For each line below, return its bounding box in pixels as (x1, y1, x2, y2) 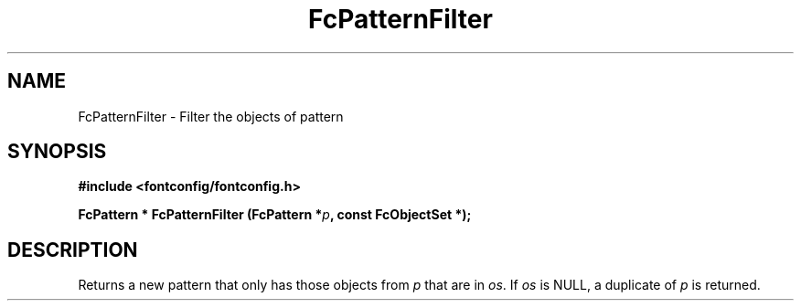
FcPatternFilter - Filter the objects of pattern (78, 108, 344, 124)
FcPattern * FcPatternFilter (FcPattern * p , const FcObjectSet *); (78, 207, 472, 223)
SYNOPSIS (7, 140, 107, 164)
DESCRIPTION (7, 238, 138, 261)
